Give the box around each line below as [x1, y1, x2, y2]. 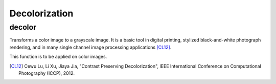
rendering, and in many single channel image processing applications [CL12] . [9, 44, 172, 50]
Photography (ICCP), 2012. [18, 70, 75, 76]
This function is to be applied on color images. [9, 54, 107, 60]
